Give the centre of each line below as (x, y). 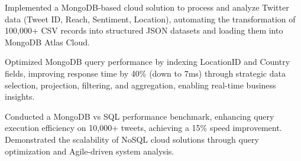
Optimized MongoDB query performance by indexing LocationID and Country (148, 62)
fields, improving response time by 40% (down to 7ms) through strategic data (145, 73)
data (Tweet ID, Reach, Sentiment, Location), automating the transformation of (150, 19)
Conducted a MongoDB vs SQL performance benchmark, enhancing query (140, 116)
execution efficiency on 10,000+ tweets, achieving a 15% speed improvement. (143, 128)
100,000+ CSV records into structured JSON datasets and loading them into (144, 30)
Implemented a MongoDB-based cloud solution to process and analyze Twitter (147, 7)
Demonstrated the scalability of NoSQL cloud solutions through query (132, 139)
